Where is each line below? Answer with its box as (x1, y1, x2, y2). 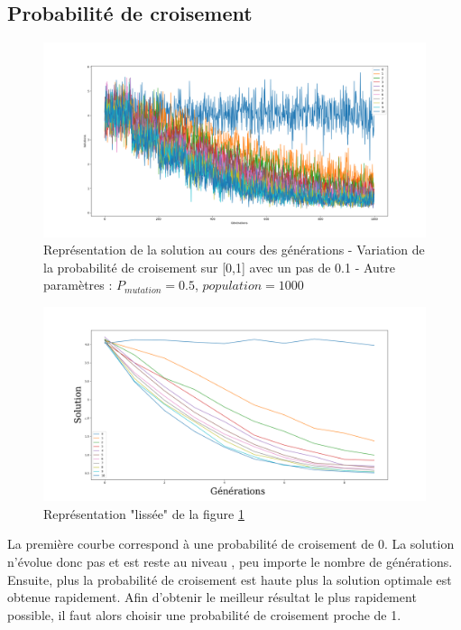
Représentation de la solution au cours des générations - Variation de (43, 240, 425, 259)
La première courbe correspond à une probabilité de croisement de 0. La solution (7, 534, 455, 553)
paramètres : (43, 275, 113, 294)
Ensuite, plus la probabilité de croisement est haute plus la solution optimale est (7, 570, 452, 588)
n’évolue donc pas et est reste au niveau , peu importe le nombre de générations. (7, 551, 453, 570)
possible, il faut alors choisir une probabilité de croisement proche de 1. (7, 605, 401, 624)
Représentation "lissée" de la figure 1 (43, 504, 244, 523)
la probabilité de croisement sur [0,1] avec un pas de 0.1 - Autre (43, 257, 396, 276)
